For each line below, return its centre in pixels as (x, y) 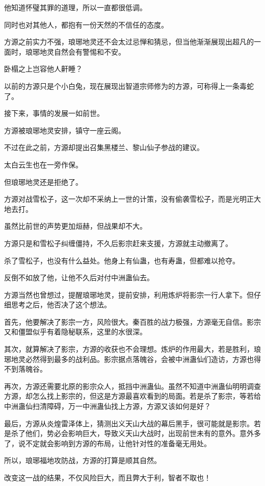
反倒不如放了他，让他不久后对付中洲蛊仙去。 (79, 277)
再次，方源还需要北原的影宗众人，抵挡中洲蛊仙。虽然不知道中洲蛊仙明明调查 (132, 386)
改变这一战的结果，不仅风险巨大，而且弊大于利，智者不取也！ (108, 477)
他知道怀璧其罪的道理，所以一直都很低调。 (75, 7)
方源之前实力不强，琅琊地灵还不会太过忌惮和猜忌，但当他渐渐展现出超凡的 (129, 42)
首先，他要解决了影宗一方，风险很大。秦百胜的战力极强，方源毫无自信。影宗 (132, 321)
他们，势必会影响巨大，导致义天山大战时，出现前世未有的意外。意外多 (143, 433)
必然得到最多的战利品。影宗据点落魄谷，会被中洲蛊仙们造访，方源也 (139, 359)
